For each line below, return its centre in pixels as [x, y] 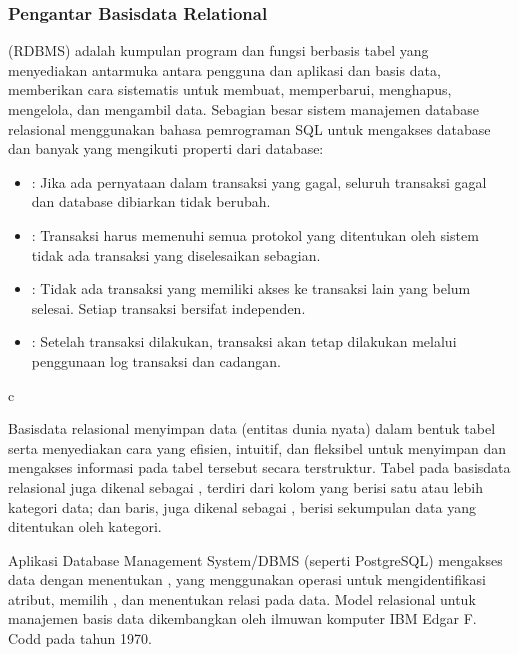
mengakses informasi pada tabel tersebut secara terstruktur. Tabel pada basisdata [259, 467]
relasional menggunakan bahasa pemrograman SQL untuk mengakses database [249, 128]
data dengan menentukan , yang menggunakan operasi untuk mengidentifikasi [247, 579]
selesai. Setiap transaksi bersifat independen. [168, 307]
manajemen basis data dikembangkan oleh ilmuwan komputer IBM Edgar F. [242, 618]
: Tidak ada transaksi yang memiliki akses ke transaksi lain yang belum [251, 288]
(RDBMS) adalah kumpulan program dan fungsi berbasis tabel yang [218, 50]
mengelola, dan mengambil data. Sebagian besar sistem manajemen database [243, 109]
